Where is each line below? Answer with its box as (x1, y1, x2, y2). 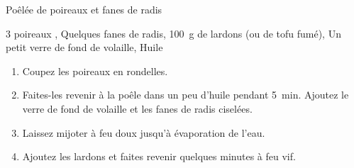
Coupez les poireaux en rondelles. (22, 63, 168, 78)
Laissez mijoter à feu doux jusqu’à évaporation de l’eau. (22, 125, 265, 140)
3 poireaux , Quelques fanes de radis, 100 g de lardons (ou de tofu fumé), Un (6, 26, 341, 40)
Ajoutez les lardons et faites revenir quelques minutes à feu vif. (22, 149, 296, 164)
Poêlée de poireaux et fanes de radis (6, 2, 162, 16)
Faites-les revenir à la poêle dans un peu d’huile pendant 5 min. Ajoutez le (22, 87, 349, 102)
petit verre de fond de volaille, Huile (6, 40, 163, 55)
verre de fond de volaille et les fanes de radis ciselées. (22, 101, 253, 116)
